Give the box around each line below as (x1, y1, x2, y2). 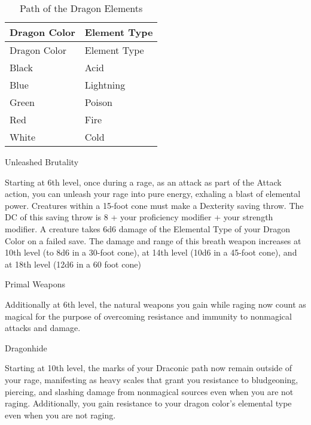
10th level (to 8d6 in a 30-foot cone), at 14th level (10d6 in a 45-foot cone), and (5, 246, 297, 259)
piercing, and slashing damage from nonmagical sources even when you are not (5, 385, 294, 397)
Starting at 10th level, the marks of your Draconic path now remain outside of (5, 362, 292, 374)
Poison (84, 95, 112, 109)
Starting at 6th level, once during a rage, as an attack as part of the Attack (5, 175, 282, 188)
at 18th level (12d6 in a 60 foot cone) (5, 257, 141, 270)
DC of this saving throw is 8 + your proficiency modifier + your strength (5, 211, 273, 223)
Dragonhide (5, 341, 47, 354)
